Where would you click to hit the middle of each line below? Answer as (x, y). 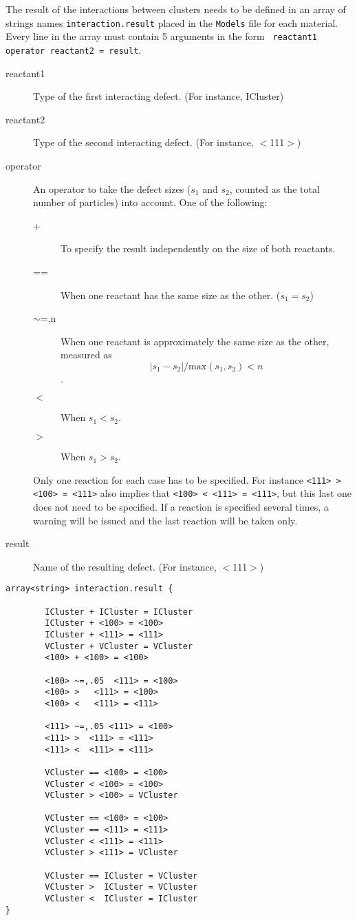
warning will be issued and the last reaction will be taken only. (165, 520)
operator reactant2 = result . (74, 49)
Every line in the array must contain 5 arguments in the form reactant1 (161, 36)
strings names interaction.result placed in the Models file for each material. (172, 22)
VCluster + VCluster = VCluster (119, 646)
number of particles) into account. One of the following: (150, 202)
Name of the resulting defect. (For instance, (125, 566)
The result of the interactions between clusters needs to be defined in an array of (176, 9)
